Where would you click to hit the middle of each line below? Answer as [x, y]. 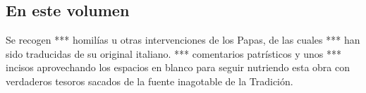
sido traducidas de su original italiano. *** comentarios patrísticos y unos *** [173, 53]
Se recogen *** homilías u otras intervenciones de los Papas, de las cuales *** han [183, 40]
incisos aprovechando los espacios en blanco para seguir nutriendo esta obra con [178, 67]
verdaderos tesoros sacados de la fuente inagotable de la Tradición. [150, 81]
